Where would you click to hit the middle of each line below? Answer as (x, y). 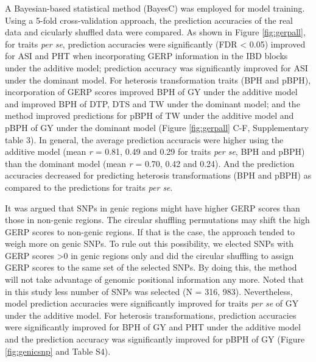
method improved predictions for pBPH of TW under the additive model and (149, 115)
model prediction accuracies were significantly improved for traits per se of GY (152, 303)
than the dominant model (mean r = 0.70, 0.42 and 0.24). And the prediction (150, 163)
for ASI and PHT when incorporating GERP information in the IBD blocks (146, 56)
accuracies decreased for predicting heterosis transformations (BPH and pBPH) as (158, 175)
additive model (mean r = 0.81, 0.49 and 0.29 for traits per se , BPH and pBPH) (155, 151)
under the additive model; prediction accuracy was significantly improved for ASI (156, 67)
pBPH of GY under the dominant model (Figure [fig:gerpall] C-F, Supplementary (157, 127)
